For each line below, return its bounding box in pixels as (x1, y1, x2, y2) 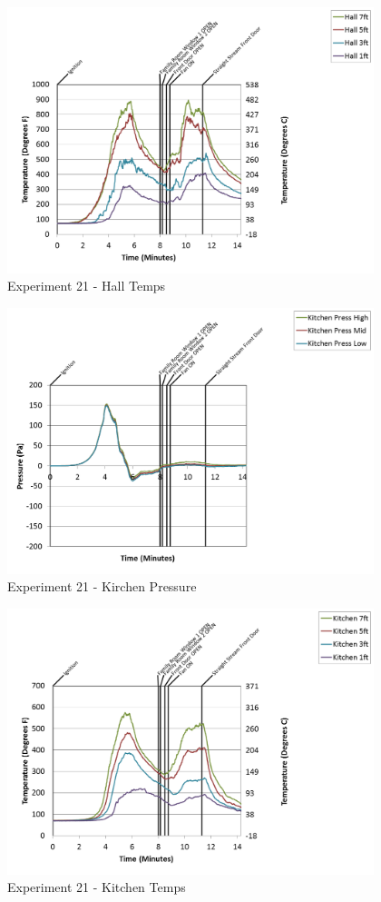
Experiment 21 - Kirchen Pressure (7, 577, 197, 596)
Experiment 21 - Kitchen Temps (7, 877, 186, 897)
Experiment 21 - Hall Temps (7, 276, 166, 295)
